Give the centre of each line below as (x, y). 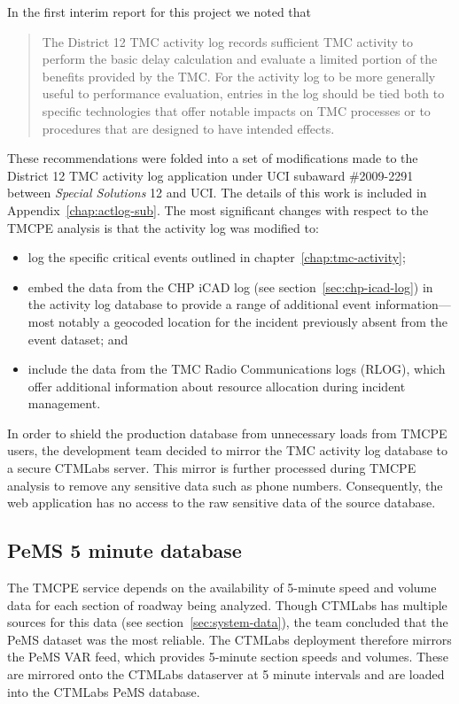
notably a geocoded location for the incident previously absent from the (253, 321)
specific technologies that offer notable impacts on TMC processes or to (236, 110)
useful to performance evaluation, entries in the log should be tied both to (243, 93)
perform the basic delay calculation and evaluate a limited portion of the (240, 59)
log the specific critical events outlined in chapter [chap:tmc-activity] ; (217, 257)
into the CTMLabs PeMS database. (104, 691)
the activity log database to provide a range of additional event (199, 304)
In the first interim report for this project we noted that (159, 12)
